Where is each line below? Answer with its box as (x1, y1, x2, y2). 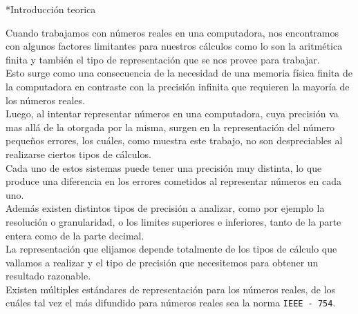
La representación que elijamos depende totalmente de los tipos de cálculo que (6, 242, 337, 256)
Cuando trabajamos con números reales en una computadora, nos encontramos (6, 25, 339, 39)
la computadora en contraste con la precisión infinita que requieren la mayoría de (6, 79, 350, 93)
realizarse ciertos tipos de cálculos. (6, 146, 151, 161)
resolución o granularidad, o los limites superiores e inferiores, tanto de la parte (6, 214, 341, 228)
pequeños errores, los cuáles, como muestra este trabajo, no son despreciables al (6, 133, 343, 148)
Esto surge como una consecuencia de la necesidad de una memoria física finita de (6, 66, 352, 80)
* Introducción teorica (6, 2, 96, 16)
